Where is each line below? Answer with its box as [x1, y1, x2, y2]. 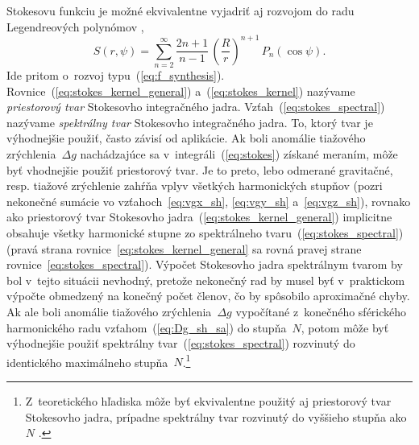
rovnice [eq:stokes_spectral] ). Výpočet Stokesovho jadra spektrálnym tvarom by [6, 256, 403, 273]
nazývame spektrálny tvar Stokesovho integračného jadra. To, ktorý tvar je [6, 113, 373, 130]
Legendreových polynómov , [6, 18, 144, 35]
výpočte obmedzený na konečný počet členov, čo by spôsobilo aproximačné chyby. [6, 287, 410, 304]
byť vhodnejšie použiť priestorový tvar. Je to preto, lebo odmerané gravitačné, [6, 161, 393, 178]
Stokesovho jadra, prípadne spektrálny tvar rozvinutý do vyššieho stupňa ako [25, 408, 407, 425]
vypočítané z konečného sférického [235, 303, 407, 319]
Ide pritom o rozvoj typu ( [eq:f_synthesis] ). [6, 67, 225, 84]
